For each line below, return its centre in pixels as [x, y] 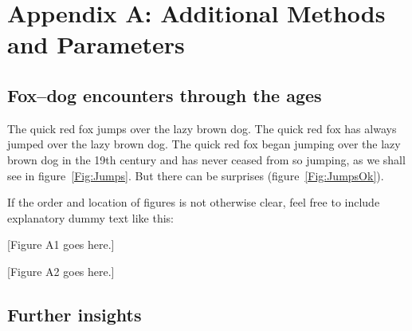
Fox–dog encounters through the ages [165, 95]
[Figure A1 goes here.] [61, 244]
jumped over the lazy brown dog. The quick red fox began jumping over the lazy [204, 144]
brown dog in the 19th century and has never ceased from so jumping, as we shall [206, 159]
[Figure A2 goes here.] [61, 271]
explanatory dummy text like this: [90, 217]
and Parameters [96, 44]
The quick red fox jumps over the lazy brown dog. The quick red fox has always [202, 128]
